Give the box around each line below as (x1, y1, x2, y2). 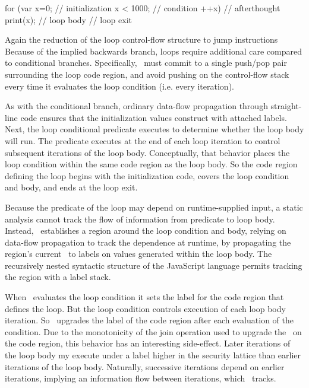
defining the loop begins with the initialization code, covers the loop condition (5, 169, 289, 182)
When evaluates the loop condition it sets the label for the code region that (5, 291, 284, 303)
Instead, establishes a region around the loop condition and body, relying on (5, 224, 286, 237)
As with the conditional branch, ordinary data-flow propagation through (5, 100, 268, 112)
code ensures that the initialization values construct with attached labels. (20, 111, 287, 123)
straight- (270, 100, 302, 112)
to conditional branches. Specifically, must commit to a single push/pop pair (5, 56, 287, 69)
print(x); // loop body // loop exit (5, 13, 132, 26)
